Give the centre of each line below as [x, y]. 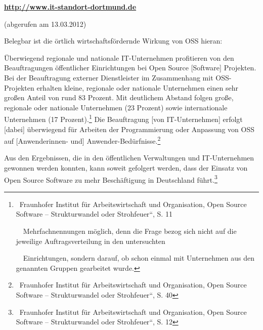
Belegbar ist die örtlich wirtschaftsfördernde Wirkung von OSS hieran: [113, 41]
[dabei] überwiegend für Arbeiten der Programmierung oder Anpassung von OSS [129, 129]
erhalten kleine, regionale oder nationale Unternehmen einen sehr [137, 87]
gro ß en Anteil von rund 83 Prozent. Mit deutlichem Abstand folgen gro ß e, [119, 97]
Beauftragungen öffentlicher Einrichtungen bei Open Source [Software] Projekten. [130, 68]
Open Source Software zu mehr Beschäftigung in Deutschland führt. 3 [111, 179]
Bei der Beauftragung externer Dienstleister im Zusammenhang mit [109, 77]
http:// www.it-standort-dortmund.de [70, 7]
